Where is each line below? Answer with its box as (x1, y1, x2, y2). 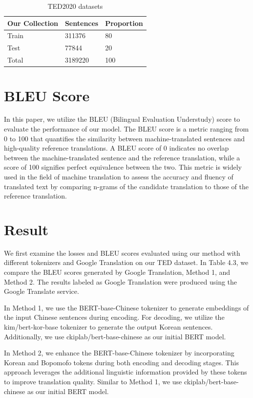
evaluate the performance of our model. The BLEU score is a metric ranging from (4, 123, 249, 133)
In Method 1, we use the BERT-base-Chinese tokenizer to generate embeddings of (4, 302, 249, 312)
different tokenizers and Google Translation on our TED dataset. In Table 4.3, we (4, 257, 249, 267)
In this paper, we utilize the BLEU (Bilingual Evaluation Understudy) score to (4, 114, 240, 124)
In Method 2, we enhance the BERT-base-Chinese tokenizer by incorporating (4, 348, 234, 358)
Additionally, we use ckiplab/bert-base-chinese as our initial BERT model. (4, 331, 226, 341)
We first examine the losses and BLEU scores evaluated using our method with (4, 247, 240, 258)
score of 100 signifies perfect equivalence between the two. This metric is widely (4, 162, 242, 172)
